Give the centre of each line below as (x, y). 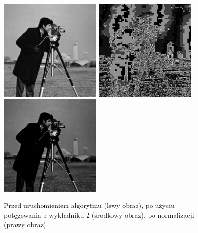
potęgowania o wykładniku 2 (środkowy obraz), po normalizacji (99, 215)
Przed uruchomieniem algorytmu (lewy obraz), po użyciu (89, 205)
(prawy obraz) (25, 224)
